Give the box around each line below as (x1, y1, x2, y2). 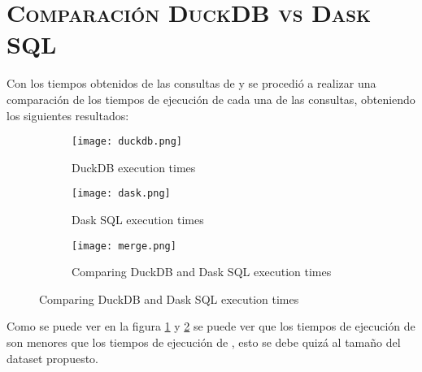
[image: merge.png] (72, 240, 176, 252)
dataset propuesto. (7, 349, 98, 366)
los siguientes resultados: (7, 106, 129, 123)
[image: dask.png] (72, 188, 171, 200)
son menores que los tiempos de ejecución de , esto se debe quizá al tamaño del (7, 334, 401, 351)
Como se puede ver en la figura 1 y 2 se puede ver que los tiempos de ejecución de (7, 318, 415, 335)
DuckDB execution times (72, 158, 196, 175)
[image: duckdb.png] (72, 136, 183, 148)
